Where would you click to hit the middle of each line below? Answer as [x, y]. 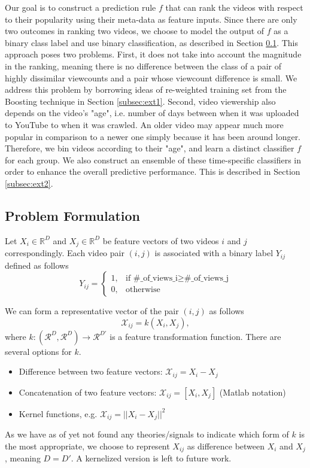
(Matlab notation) [253, 392]
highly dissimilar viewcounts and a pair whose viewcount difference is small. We [151, 78]
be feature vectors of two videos [161, 240]
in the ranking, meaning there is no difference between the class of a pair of [143, 66]
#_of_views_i [155, 278]
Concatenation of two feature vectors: [88, 392]
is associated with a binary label [214, 253]
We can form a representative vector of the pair [92, 311]
